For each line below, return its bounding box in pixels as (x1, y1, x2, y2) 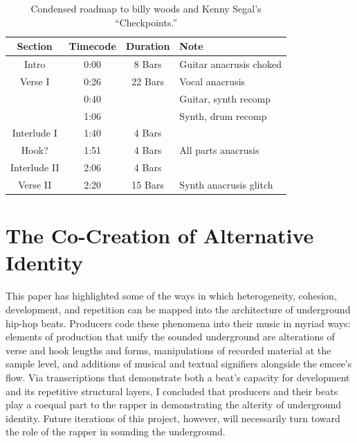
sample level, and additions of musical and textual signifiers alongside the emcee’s (6, 356, 352, 371)
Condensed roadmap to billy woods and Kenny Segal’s (30, 1, 262, 15)
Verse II (18, 177, 52, 191)
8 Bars (134, 57, 162, 71)
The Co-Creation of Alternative (6, 221, 314, 250)
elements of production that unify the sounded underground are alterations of (6, 329, 335, 344)
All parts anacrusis (179, 143, 259, 157)
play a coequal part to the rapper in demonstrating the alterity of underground (6, 397, 341, 412)
